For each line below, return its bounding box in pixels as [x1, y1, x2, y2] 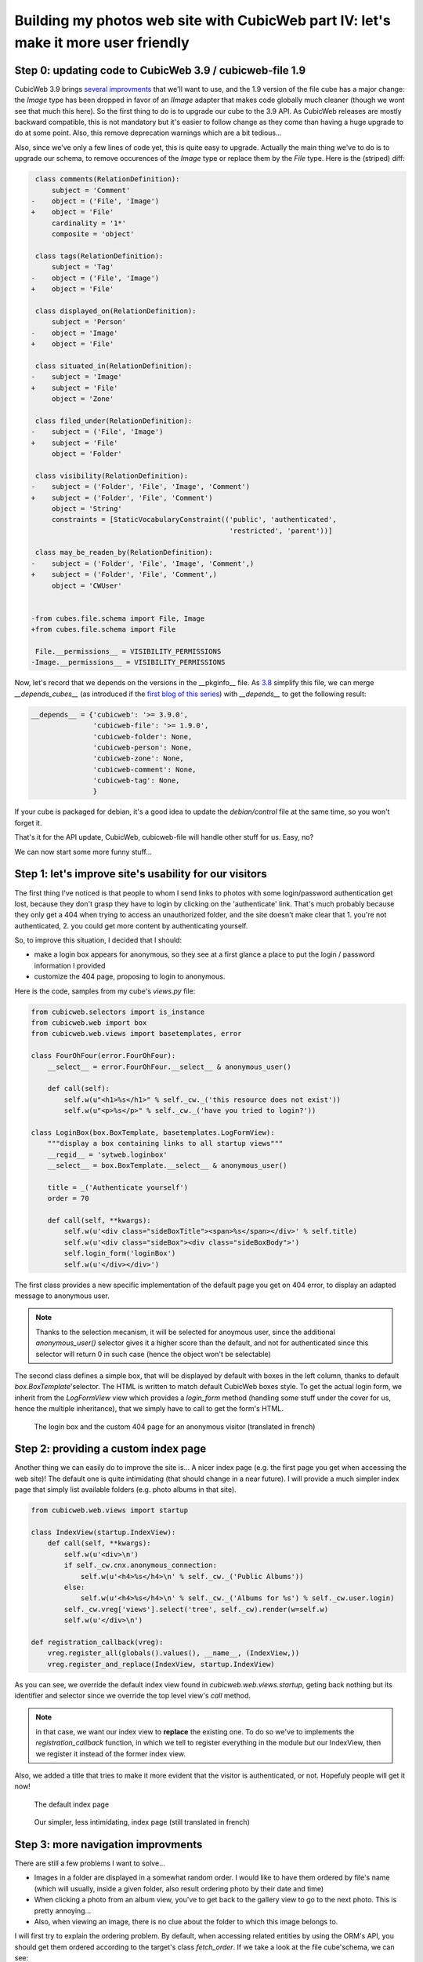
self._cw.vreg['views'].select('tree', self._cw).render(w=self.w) [63, 1605, 329, 1614]
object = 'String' [51, 504, 123, 513]
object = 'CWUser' [51, 581, 123, 590]
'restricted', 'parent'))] [229, 526, 333, 535]
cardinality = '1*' [51, 218, 127, 228]
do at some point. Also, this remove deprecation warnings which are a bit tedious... [14, 128, 282, 137]
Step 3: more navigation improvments [14, 1837, 203, 1851]
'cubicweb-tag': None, [92, 776, 180, 785]
